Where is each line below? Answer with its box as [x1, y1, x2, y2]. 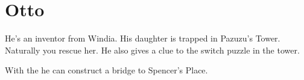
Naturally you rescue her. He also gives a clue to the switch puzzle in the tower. [5, 43, 300, 56]
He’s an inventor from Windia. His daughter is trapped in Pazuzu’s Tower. [5, 32, 280, 45]
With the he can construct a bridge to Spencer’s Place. [5, 64, 208, 76]
